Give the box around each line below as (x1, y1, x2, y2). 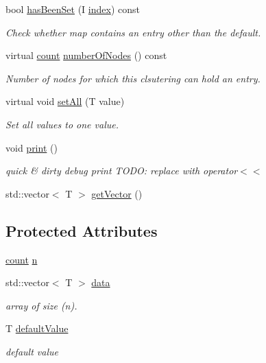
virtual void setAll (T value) (5, 94, 125, 108)
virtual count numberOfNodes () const (5, 48, 167, 62)
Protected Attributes (5, 220, 158, 241)
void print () (5, 140, 58, 154)
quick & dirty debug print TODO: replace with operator (5, 163, 238, 178)
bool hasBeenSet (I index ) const (5, 2, 140, 16)
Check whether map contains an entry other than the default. (5, 25, 261, 39)
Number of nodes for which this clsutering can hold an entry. (5, 71, 261, 85)
